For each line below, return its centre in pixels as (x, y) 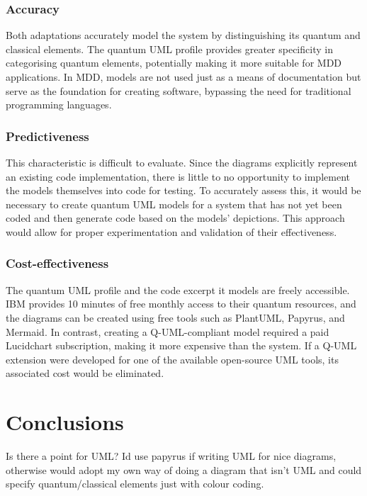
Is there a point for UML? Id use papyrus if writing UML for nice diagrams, (171, 456)
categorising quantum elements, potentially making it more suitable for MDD (174, 63)
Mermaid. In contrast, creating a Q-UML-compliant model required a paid (168, 331)
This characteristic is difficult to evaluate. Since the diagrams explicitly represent (182, 162)
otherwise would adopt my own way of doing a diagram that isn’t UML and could (184, 469)
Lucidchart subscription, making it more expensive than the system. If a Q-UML (181, 345)
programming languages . (59, 105)
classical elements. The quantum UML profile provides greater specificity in (169, 49)
